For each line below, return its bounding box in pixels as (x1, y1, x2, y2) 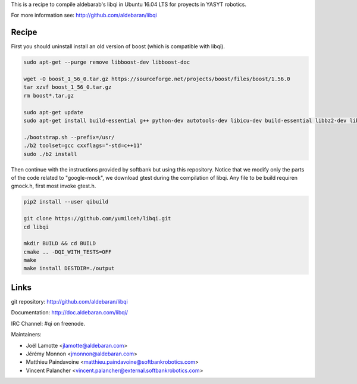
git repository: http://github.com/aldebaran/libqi (11, 298, 128, 305)
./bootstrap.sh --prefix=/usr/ (23, 134, 115, 141)
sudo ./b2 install (23, 151, 77, 157)
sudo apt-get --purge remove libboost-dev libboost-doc (23, 59, 190, 65)
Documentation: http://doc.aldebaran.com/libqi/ (11, 309, 128, 316)
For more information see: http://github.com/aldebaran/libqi (11, 12, 157, 19)
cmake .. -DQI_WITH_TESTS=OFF (23, 248, 112, 255)
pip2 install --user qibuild (23, 198, 109, 205)
